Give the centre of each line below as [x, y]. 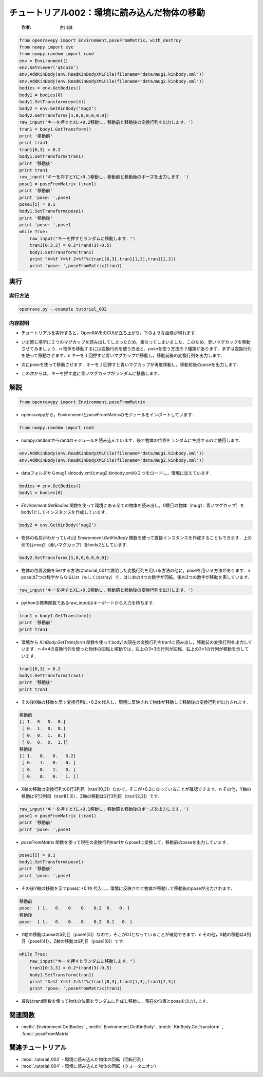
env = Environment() [44, 61]
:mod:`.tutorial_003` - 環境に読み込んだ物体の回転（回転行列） [84, 1059]
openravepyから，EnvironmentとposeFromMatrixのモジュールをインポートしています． [109, 415]
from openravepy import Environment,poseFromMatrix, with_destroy [100, 40]
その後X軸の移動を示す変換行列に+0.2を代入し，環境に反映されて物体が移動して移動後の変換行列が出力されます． [136, 702]
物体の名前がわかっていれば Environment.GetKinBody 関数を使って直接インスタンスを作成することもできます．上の [137, 538]
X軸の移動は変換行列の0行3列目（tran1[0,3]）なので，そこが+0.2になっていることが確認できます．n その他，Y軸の [136, 789]
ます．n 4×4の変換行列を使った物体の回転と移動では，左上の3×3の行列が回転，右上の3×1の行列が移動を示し [135, 649]
